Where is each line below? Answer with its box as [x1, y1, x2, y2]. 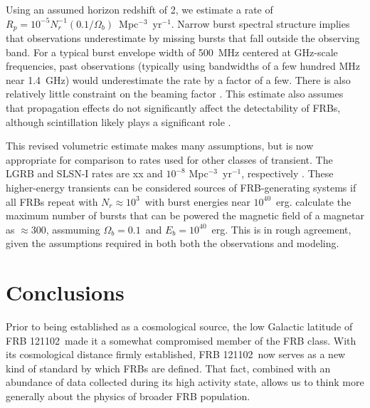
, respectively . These [241, 166, 334, 181]
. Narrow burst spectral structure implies [171, 16, 350, 31]
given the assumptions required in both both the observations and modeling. [6, 236, 339, 251]
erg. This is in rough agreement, [211, 221, 351, 236]
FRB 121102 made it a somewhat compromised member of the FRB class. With [6, 333, 356, 347]
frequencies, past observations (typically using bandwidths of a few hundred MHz [6, 58, 361, 73]
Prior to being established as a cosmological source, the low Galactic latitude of [6, 319, 353, 334]
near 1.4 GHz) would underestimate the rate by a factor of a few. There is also [6, 72, 351, 87]
